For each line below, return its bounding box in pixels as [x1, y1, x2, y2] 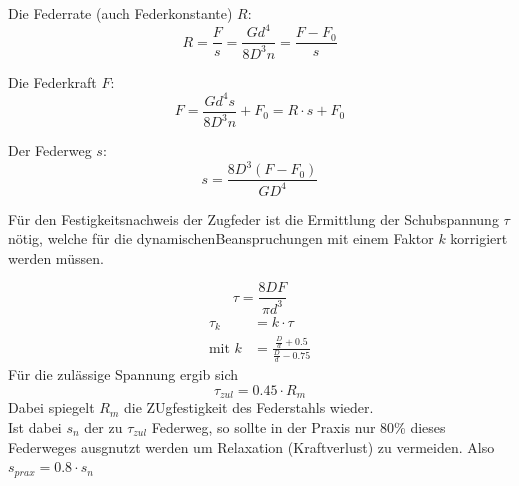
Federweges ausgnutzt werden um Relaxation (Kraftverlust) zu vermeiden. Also [8, 436, 495, 457]
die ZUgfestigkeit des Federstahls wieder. [123, 397, 374, 418]
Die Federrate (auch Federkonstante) [8, 3, 233, 23]
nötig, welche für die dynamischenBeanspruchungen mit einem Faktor [8, 228, 434, 249]
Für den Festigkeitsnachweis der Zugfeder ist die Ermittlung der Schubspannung [8, 208, 499, 229]
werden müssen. [8, 247, 104, 268]
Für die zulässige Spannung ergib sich [8, 364, 239, 385]
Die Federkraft [8, 71, 97, 92]
